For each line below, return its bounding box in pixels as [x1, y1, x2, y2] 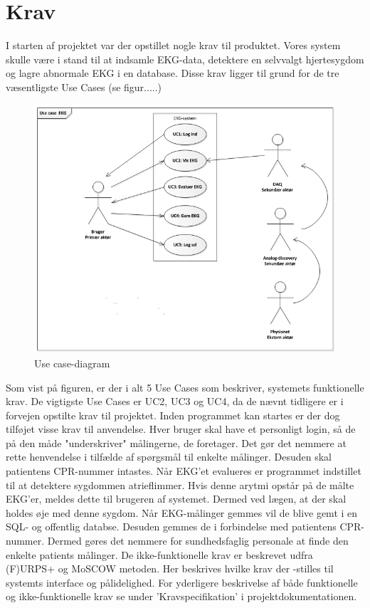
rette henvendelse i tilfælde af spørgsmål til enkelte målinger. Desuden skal [6, 449, 332, 464]
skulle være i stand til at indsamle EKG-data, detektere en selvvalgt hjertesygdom [6, 51, 364, 66]
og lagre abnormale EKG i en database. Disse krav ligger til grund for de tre [6, 65, 339, 80]
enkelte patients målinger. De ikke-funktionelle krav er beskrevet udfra [6, 547, 313, 562]
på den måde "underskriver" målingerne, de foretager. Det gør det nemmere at [6, 435, 347, 450]
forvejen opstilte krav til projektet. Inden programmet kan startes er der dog [6, 407, 340, 422]
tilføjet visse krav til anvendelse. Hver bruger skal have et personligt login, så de [6, 421, 356, 436]
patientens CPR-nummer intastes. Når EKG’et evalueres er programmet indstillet [6, 463, 361, 478]
